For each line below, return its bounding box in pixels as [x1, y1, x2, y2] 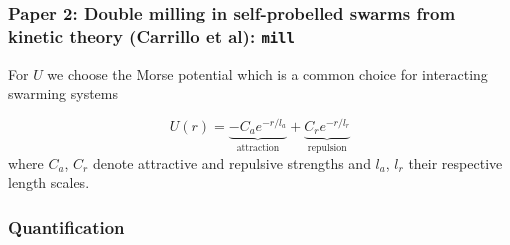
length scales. [8, 172, 90, 193]
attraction [236, 143, 280, 154]
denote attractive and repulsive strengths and [92, 152, 371, 173]
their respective [408, 152, 503, 173]
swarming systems [8, 83, 118, 104]
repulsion [307, 143, 347, 154]
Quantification [8, 214, 125, 239]
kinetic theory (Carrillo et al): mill [8, 23, 295, 48]
